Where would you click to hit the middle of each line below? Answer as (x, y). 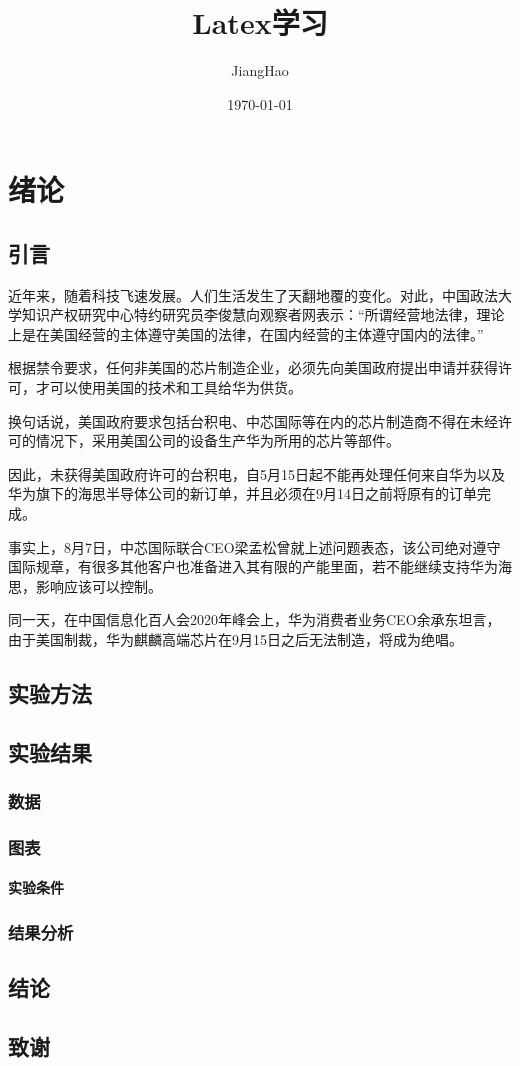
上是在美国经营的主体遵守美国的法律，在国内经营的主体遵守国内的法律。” (246, 333)
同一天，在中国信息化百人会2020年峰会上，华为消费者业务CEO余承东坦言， (254, 619)
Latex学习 (260, 22)
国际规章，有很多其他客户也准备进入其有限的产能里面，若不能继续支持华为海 (260, 566)
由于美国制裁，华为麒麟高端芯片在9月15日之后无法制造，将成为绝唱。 (235, 639)
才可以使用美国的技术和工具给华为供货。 (168, 387)
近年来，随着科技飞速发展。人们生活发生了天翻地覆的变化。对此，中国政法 (253, 294)
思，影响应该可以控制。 (85, 585)
